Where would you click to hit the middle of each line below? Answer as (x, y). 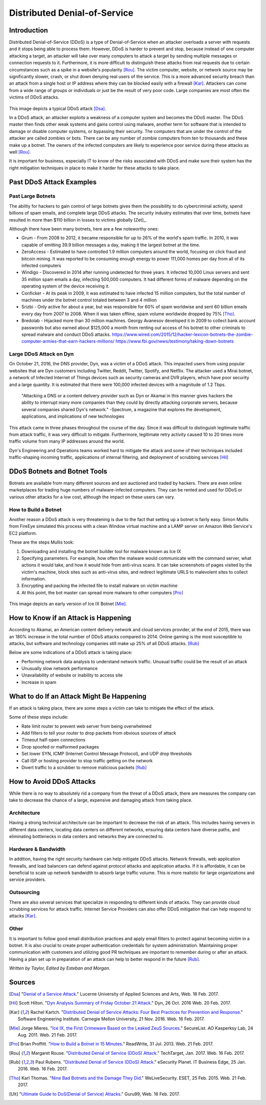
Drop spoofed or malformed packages (60, 747)
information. (34, 579)
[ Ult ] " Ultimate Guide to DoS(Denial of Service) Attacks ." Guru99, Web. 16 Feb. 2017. (94, 1094)
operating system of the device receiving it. (66, 286)
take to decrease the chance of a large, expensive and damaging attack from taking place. (101, 800)
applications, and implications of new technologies (73, 417)
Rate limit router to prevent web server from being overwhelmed (86, 726)
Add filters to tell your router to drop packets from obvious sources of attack (99, 733)
